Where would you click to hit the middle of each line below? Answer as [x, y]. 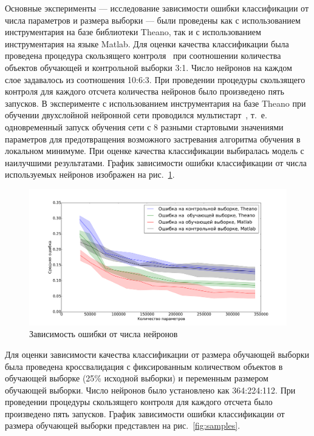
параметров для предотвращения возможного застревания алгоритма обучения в [153, 139]
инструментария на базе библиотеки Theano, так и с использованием [133, 32]
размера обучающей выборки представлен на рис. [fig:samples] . [123, 425]
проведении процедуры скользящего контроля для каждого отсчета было [139, 402]
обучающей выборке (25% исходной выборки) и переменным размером [137, 378]
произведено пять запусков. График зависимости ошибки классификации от [145, 413]
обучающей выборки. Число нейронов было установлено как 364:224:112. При [150, 390]
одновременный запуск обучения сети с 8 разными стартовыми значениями [144, 126]
